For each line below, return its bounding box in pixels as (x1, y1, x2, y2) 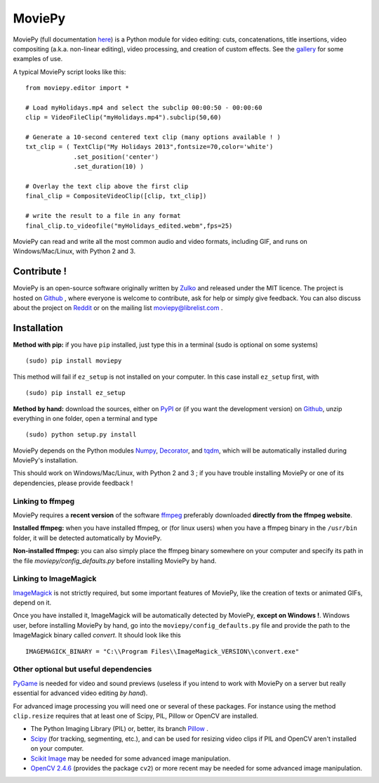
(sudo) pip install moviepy (25, 357, 122, 365)
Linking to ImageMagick (13, 574, 97, 583)
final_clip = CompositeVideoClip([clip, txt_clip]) (25, 192, 207, 200)
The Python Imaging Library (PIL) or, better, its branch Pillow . (30, 725, 208, 733)
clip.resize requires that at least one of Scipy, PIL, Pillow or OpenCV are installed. (13, 711, 259, 720)
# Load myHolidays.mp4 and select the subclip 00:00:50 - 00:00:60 (25, 103, 262, 112)
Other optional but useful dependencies (13, 664, 152, 674)
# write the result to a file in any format (25, 212, 182, 220)
